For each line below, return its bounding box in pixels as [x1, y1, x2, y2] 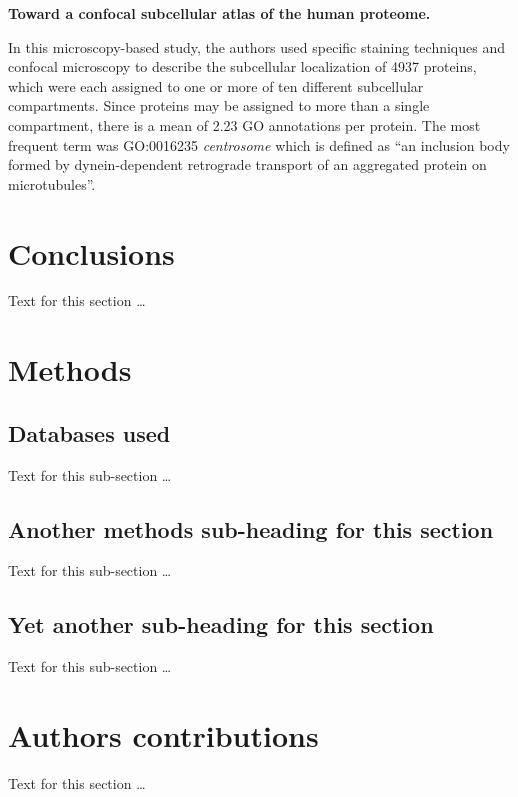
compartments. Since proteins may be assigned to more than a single [8, 95, 430, 116]
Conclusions [8, 232, 175, 273]
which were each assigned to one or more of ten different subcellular [8, 75, 424, 96]
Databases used [8, 417, 171, 448]
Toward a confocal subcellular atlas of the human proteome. [8, 3, 431, 23]
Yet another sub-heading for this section [8, 609, 434, 640]
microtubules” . [8, 173, 96, 194]
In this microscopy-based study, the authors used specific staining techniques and [8, 36, 505, 57]
